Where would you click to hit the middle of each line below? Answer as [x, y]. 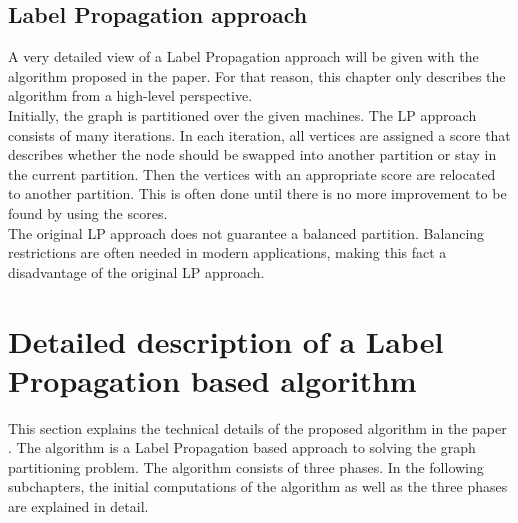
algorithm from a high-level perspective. [130, 95]
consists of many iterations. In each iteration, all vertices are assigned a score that [259, 134]
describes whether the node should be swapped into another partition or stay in [252, 154]
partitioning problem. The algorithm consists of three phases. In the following [246, 466]
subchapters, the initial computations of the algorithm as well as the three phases [258, 486]
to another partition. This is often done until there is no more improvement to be [257, 193]
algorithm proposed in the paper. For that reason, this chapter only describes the [257, 75]
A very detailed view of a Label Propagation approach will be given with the [243, 56]
